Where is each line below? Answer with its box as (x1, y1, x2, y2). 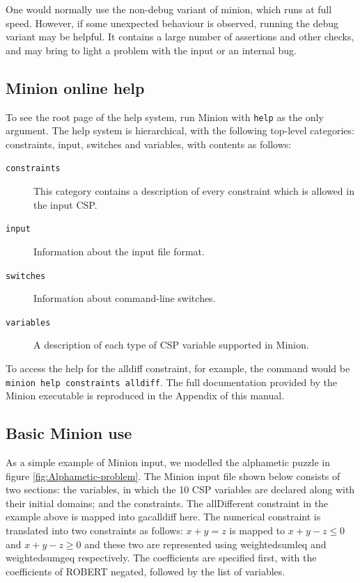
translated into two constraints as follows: (6, 523, 183, 538)
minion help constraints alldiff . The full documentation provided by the (6, 374, 337, 389)
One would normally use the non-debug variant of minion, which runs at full (6, 2, 332, 16)
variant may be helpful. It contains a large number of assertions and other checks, (6, 29, 354, 44)
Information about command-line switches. (33, 291, 216, 305)
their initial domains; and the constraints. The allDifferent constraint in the (6, 495, 329, 510)
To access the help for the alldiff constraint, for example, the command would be (6, 361, 350, 376)
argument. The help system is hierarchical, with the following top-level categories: (6, 123, 354, 138)
